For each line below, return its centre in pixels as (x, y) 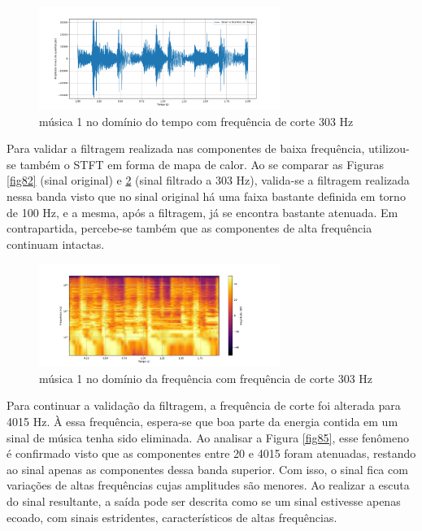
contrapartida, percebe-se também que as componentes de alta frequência (189, 228)
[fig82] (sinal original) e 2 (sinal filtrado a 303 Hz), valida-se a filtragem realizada (208, 180)
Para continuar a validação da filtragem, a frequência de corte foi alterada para (204, 405)
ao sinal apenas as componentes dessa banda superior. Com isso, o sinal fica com (207, 469)
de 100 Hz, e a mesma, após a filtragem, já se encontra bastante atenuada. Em (202, 212)
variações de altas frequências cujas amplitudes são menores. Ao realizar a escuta (208, 485)
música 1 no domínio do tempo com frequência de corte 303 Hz (196, 121)
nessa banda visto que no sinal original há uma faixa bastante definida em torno (206, 196)
